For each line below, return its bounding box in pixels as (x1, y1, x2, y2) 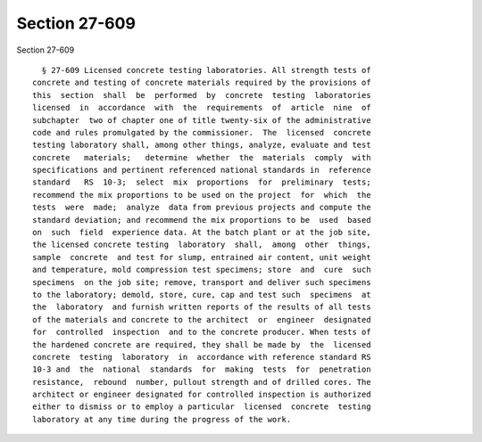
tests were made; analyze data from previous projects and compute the (32, 202, 371, 213)
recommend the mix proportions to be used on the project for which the (32, 190, 371, 200)
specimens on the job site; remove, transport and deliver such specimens (32, 277, 371, 287)
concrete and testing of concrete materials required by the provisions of (32, 78, 371, 88)
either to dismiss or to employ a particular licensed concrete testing (32, 402, 371, 412)
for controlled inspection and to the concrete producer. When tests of (32, 327, 371, 338)
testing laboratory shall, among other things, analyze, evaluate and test (32, 140, 371, 151)
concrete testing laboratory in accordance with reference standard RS (32, 352, 371, 362)
